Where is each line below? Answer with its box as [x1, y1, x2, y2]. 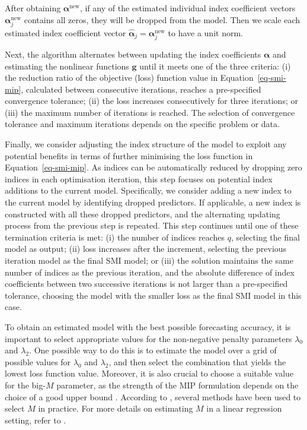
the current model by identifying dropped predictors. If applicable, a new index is [5, 196, 301, 208]
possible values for [5, 355, 71, 368]
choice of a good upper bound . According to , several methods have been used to [5, 390, 301, 403]
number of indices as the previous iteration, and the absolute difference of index [5, 265, 295, 278]
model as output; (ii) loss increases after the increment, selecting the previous [5, 242, 287, 255]
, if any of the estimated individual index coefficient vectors [79, 2, 296, 14]
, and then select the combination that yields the [108, 355, 286, 368]
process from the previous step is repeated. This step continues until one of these [5, 219, 299, 232]
